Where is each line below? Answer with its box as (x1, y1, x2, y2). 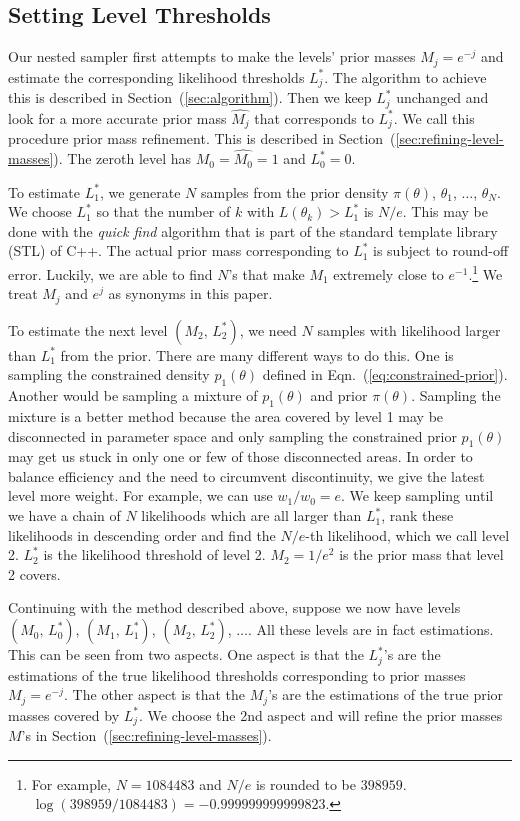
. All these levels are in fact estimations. (248, 619, 494, 640)
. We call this (393, 107, 475, 128)
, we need (239, 319, 297, 340)
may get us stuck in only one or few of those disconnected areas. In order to (8, 446, 473, 467)
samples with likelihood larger (317, 319, 501, 340)
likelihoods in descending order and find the (8, 524, 276, 545)
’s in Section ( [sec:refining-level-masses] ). (21, 725, 272, 745)
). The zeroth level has (53, 148, 192, 169)
